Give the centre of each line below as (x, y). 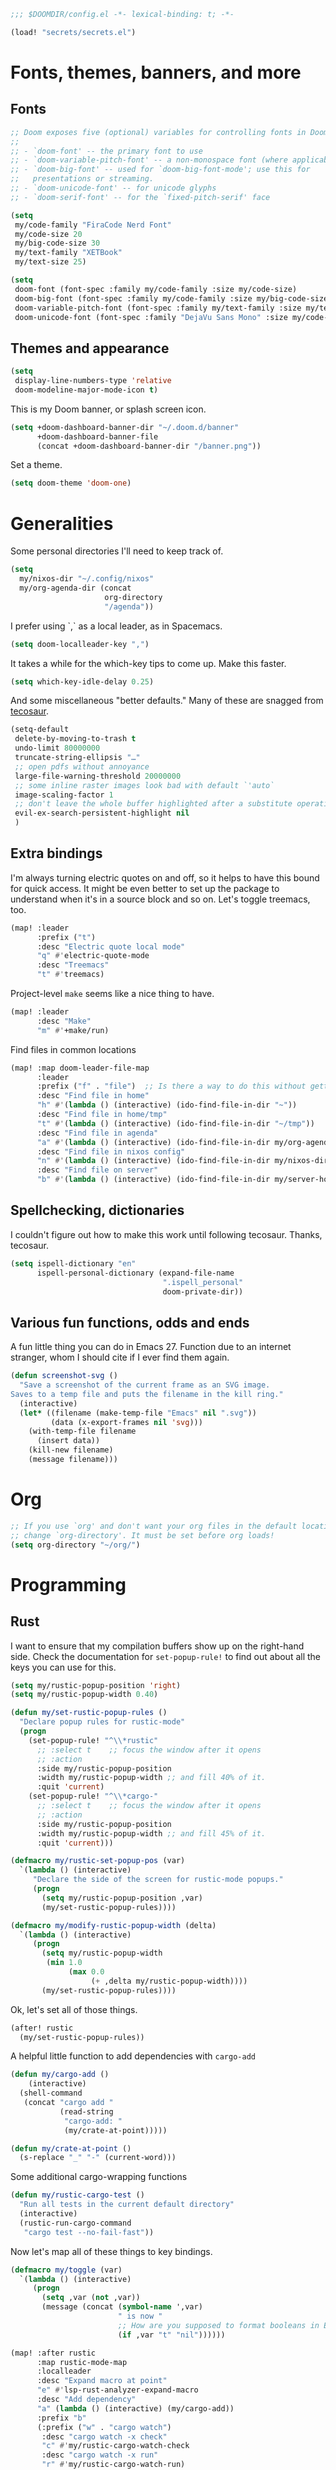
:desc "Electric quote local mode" (111, 946)
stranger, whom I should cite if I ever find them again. (120, 1357)
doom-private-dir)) (203, 1291)
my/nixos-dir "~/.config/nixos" (87, 579)
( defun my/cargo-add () (60, 2075)
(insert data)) (68, 1441)
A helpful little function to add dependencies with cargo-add (133, 2056)
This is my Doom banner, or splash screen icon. (108, 409)
